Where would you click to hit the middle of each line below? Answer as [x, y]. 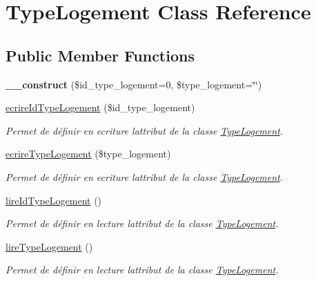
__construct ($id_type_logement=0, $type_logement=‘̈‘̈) [134, 84]
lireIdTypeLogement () [54, 200]
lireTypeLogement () [49, 246]
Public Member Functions [100, 55]
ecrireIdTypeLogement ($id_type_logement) [100, 107]
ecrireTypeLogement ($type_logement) [88, 154]
